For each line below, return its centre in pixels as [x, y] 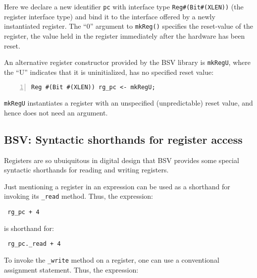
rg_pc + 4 [24, 212]
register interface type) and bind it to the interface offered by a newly [110, 16]
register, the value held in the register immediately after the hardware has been [125, 35]
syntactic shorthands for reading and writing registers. [86, 170]
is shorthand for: [29, 228]
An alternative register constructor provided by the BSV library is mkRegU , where [127, 62]
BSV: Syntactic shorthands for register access [123, 139]
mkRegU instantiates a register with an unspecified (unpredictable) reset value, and [128, 103]
